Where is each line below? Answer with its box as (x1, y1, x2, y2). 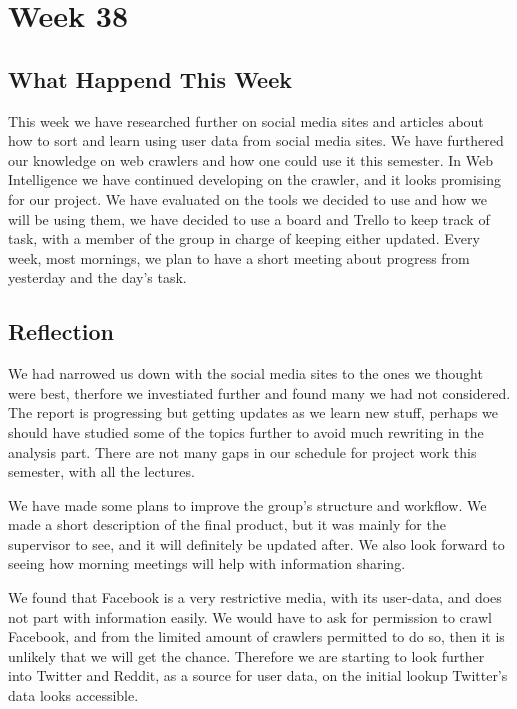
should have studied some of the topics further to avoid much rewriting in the (8, 421, 484, 442)
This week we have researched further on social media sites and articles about (8, 110, 484, 131)
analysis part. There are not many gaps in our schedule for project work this (8, 441, 477, 462)
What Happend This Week (8, 63, 292, 94)
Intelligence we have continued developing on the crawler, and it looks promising (8, 169, 501, 190)
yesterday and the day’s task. (8, 267, 187, 288)
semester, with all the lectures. (8, 461, 195, 482)
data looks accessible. (8, 685, 139, 706)
